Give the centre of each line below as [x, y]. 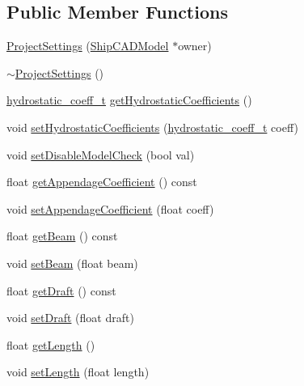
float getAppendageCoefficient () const [102, 182]
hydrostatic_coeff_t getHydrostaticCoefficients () [129, 100]
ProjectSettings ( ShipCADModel [88, 46]
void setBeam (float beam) [72, 263]
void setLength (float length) [78, 372]
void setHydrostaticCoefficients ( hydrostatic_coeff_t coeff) [152, 127]
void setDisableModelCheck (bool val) [101, 154]
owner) [195, 46]
